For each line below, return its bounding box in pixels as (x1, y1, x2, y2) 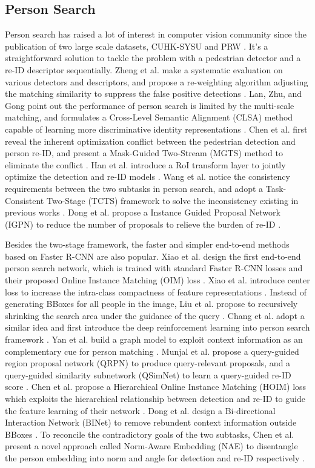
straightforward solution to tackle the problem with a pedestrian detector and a (5, 51, 301, 64)
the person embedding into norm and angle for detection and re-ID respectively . (5, 451, 305, 464)
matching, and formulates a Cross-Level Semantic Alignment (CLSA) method (5, 111, 293, 124)
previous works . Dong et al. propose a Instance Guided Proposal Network (5, 206, 280, 219)
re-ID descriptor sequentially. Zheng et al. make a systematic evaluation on (5, 63, 283, 76)
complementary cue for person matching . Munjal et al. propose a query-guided (5, 344, 299, 357)
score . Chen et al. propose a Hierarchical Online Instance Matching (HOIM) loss (5, 380, 307, 393)
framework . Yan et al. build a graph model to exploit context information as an (5, 333, 303, 346)
